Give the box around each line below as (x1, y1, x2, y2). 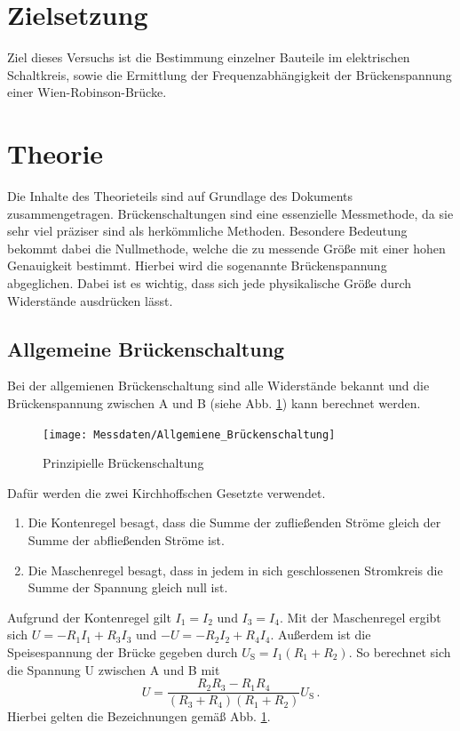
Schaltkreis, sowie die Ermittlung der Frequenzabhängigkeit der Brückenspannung (7, 65, 452, 84)
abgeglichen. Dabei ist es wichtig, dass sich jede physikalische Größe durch (7, 274, 412, 292)
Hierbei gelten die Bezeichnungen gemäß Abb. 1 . (7, 707, 271, 726)
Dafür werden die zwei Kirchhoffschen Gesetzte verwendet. (7, 483, 326, 502)
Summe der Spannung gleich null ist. (28, 578, 228, 597)
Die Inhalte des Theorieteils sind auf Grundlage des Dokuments (7, 187, 353, 205)
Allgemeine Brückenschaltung (7, 334, 285, 362)
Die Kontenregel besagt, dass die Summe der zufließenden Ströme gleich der (28, 513, 441, 532)
